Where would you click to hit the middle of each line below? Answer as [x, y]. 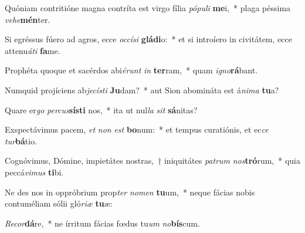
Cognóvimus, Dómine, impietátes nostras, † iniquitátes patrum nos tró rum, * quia [152, 161]
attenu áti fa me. [33, 50]
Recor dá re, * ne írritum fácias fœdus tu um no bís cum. [102, 223]
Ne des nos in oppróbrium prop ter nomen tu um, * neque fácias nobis [130, 192]
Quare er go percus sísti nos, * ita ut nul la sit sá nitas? [101, 109]
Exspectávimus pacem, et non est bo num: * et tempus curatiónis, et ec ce [137, 129]
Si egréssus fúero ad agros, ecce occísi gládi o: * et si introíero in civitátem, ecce [148, 39]
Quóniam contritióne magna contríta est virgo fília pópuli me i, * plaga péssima [148, 8]
